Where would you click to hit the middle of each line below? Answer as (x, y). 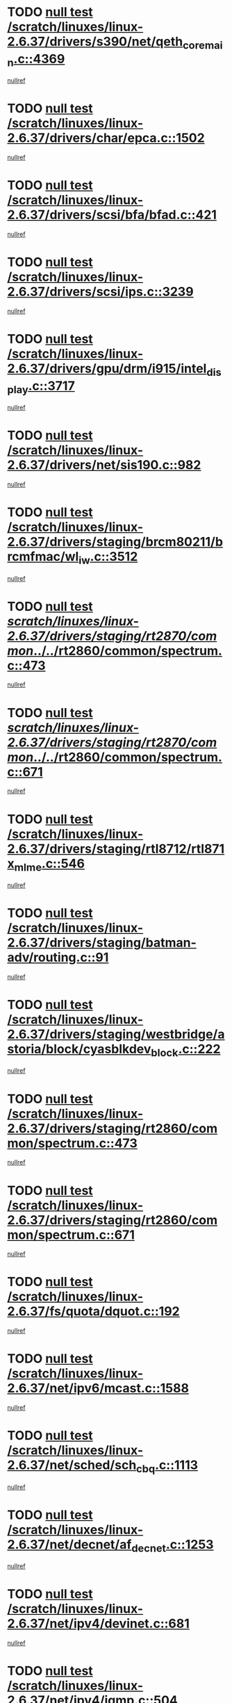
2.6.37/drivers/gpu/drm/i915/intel (107, 369)
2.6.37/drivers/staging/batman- (102, 943)
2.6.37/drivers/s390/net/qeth (95, 42)
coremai (203, 45)
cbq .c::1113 (167, 1466)
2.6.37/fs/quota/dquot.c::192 (93, 1311)
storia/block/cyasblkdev (79, 1049)
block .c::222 (186, 1051)
